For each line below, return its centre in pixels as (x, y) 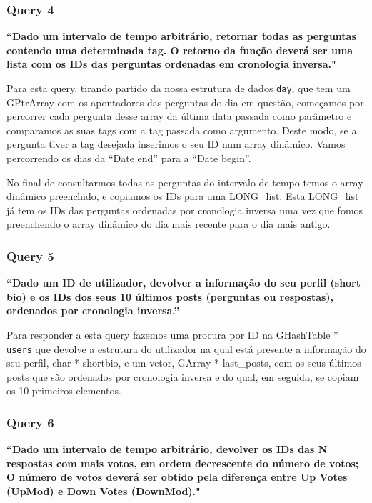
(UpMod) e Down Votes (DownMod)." (104, 491)
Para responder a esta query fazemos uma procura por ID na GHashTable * (173, 334)
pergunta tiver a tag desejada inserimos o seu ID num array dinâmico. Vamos (176, 144)
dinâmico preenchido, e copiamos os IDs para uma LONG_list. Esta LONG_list (183, 196)
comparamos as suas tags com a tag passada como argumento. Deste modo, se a (182, 130)
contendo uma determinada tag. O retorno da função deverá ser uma (180, 50)
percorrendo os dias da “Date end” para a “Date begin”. (129, 158)
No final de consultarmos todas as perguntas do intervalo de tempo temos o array (185, 182)
